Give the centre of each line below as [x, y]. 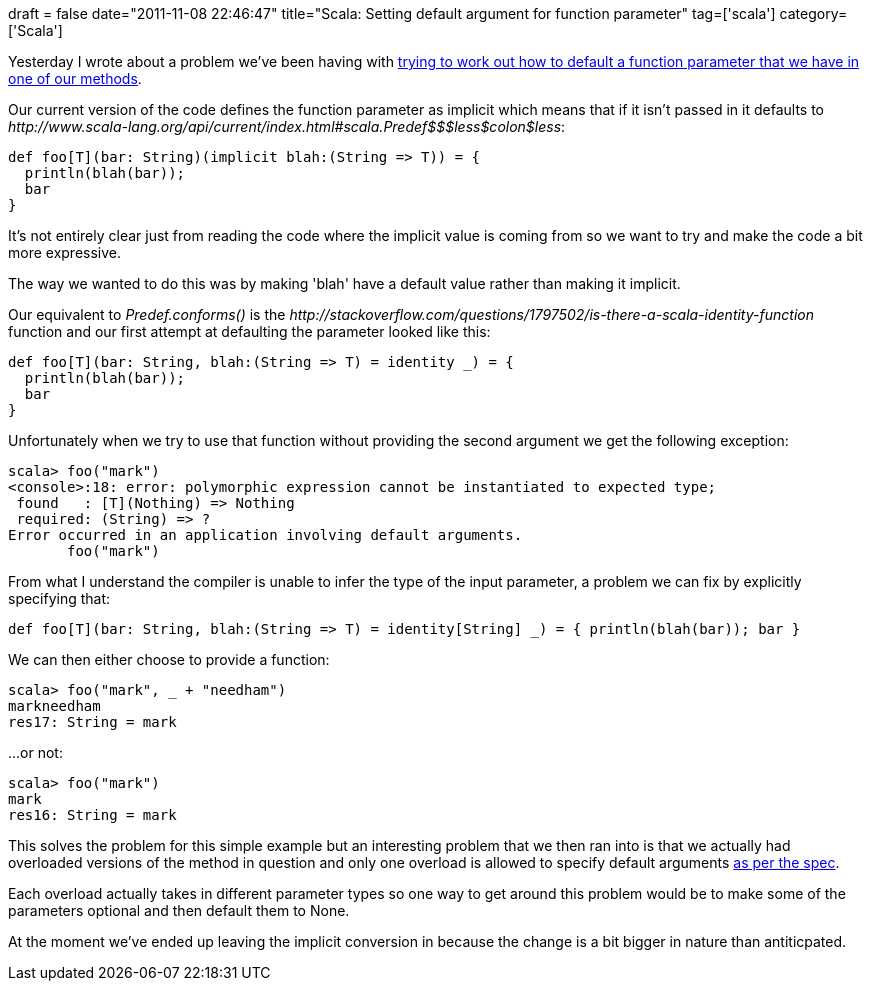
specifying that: [59, 598]
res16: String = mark [92, 815]
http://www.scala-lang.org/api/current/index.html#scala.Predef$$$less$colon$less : [287, 126]
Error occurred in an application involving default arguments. [265, 535]
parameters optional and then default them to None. [179, 910]
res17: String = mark [92, 722]
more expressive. [65, 252]
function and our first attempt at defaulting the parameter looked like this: [249, 331]
